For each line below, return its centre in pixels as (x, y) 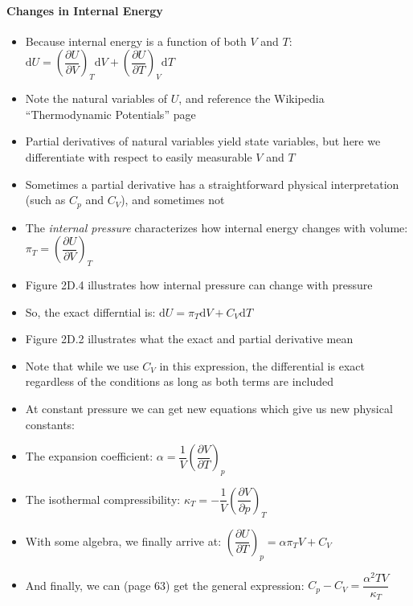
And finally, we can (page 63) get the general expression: (165, 585)
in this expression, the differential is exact (262, 365)
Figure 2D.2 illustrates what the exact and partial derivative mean (189, 339)
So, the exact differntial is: (90, 311)
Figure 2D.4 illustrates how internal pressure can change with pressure (199, 285)
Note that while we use (82, 365)
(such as (45, 200)
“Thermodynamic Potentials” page (110, 114)
